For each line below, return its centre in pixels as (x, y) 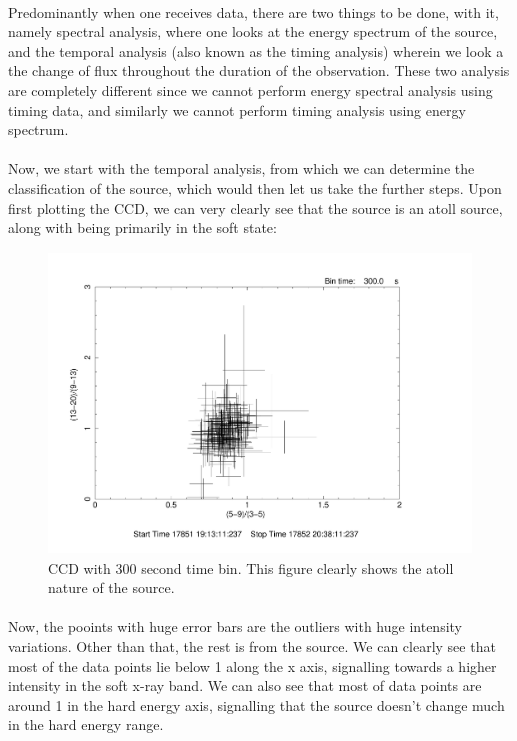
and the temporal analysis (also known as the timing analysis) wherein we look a (256, 50)
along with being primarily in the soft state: (142, 227)
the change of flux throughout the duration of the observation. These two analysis (259, 70)
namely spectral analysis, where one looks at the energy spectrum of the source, (253, 31)
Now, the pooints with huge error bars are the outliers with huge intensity (235, 626)
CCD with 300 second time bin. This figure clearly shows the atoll (251, 567)
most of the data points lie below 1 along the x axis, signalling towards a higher (252, 665)
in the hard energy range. (86, 724)
